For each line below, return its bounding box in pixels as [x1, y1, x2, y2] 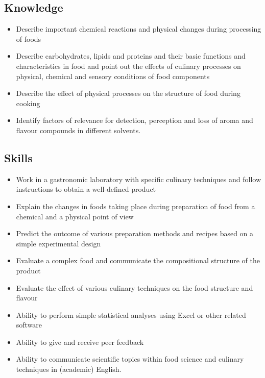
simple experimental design [16, 238, 101, 248]
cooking [16, 97, 40, 108]
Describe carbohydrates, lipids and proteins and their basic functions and [16, 51, 246, 61]
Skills [4, 149, 33, 165]
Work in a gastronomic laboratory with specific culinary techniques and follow [16, 173, 261, 184]
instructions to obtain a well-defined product [16, 184, 156, 194]
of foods [16, 33, 41, 44]
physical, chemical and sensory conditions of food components [16, 70, 210, 81]
